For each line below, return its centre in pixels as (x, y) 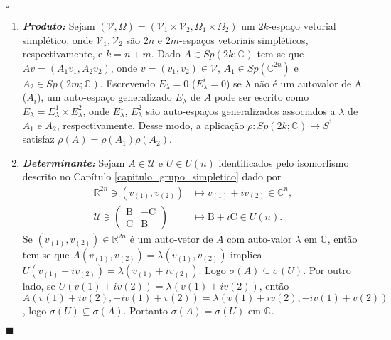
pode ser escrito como (262, 97)
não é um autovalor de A (308, 83)
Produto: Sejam (59, 26)
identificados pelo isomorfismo (284, 162)
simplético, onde (58, 39)
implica (246, 254)
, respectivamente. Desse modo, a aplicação (150, 125)
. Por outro (327, 270)
